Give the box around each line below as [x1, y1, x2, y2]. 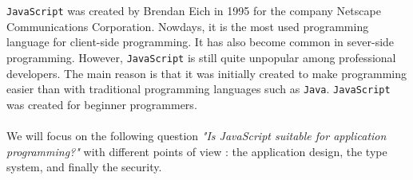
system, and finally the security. [6, 158, 162, 175]
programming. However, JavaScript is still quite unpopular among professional [6, 49, 396, 65]
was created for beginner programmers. [6, 96, 197, 112]
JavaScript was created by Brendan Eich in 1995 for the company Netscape [6, 2, 381, 18]
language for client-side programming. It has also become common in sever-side [6, 33, 395, 50]
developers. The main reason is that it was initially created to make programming [6, 65, 407, 81]
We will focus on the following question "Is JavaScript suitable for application [6, 127, 387, 143]
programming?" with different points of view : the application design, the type [6, 143, 387, 159]
